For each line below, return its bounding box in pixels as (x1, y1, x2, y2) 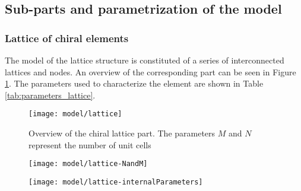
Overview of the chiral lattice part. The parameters (28, 127, 216, 139)
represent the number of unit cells (28, 138, 151, 151)
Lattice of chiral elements (5, 30, 129, 45)
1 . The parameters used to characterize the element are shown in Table (5, 77, 264, 90)
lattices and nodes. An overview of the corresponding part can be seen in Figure (5, 65, 296, 78)
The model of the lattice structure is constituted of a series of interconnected (5, 54, 284, 66)
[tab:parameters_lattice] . (5, 88, 96, 101)
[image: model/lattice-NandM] (28, 160, 148, 168)
